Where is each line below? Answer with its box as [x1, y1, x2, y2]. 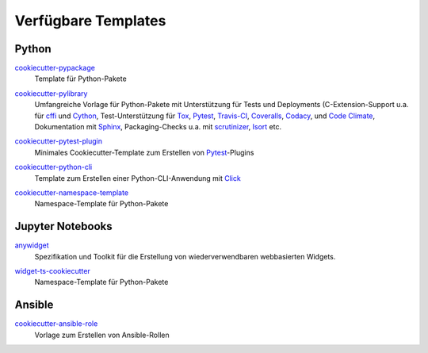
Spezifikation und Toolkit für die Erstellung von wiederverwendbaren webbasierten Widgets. [34, 251, 336, 261]
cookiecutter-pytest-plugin [14, 136, 103, 146]
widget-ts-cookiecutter [14, 267, 90, 276]
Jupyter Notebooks [14, 220, 113, 233]
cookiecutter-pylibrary [14, 88, 88, 98]
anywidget [14, 240, 49, 250]
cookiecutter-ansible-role [14, 319, 98, 328]
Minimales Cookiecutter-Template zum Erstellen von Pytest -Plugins [34, 148, 254, 157]
